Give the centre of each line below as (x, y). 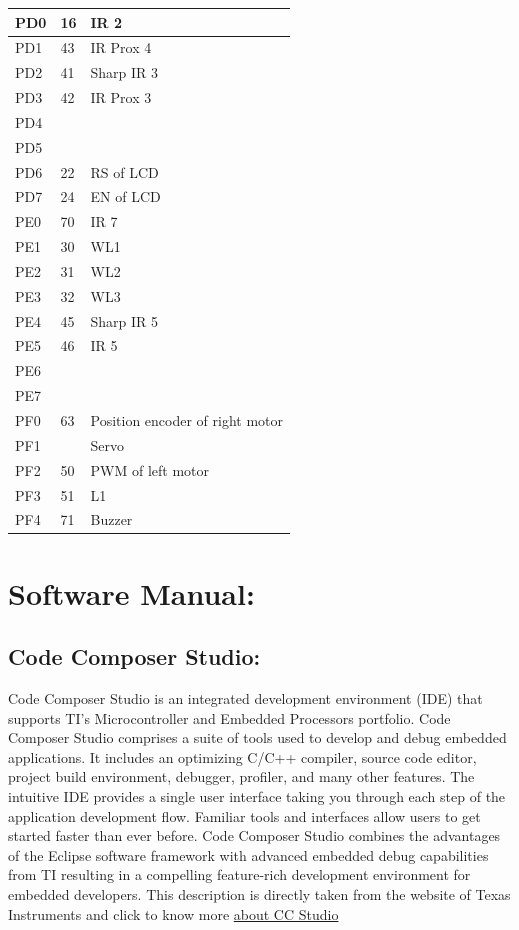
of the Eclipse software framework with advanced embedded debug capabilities (248, 854)
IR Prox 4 (121, 47)
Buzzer (111, 519)
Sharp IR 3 (124, 72)
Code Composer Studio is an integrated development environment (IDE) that (245, 698)
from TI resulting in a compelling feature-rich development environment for (239, 874)
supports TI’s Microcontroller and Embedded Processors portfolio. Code (229, 717)
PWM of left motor (149, 469)
